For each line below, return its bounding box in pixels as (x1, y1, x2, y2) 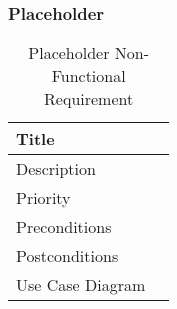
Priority (16, 186, 71, 210)
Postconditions (16, 244, 119, 268)
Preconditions (16, 215, 112, 239)
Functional (51, 64, 126, 88)
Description (16, 157, 96, 181)
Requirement (44, 87, 134, 111)
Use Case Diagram (16, 273, 146, 297)
